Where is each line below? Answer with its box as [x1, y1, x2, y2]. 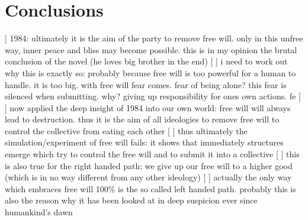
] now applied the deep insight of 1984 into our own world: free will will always [5, 101, 291, 114]
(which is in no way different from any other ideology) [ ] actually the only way [5, 171, 292, 183]
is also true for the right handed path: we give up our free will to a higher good [5, 159, 293, 172]
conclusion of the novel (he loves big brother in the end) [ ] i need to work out [5, 55, 288, 67]
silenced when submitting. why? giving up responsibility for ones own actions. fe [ [5, 90, 301, 102]
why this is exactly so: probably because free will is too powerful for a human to [5, 66, 296, 79]
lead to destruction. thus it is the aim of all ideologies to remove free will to [5, 113, 280, 125]
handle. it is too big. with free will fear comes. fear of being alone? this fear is [5, 78, 287, 90]
